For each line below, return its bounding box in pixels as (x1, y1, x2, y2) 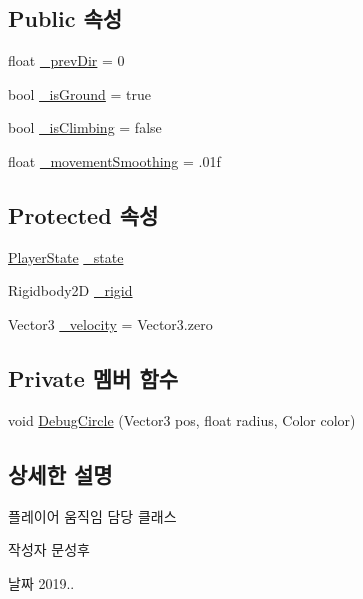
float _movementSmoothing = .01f (8, 150, 221, 171)
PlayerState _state (8, 246, 124, 267)
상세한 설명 (8, 458, 113, 489)
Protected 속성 (8, 199, 159, 230)
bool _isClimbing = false (8, 117, 162, 138)
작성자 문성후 (8, 539, 90, 560)
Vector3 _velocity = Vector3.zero (8, 313, 213, 334)
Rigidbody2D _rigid (8, 280, 133, 301)
